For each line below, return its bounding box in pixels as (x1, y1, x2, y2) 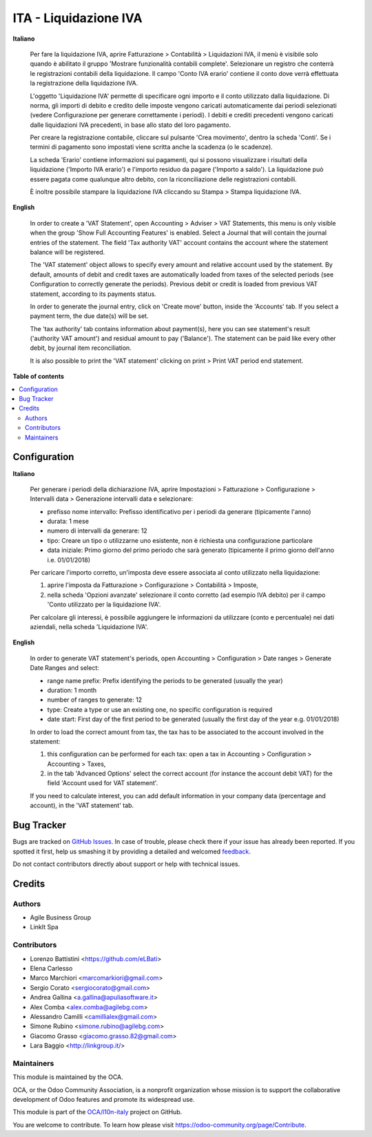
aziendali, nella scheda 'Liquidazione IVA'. (30, 622, 148, 631)
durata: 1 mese (47, 517, 90, 526)
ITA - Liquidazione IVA (12, 10, 143, 26)
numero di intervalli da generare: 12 (47, 526, 147, 535)
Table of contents (12, 373, 65, 381)
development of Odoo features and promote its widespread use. (12, 1096, 195, 1104)
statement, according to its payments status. (30, 290, 156, 298)
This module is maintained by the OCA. (12, 1073, 123, 1081)
